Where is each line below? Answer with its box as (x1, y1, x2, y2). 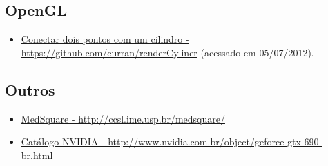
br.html (21, 147, 53, 162)
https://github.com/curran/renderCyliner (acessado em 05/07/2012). (21, 45, 314, 59)
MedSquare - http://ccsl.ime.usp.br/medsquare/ (21, 111, 225, 125)
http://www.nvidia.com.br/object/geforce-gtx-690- (108, 134, 322, 149)
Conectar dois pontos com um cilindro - (21, 32, 189, 46)
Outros (5, 79, 55, 100)
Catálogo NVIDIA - (21, 134, 105, 149)
